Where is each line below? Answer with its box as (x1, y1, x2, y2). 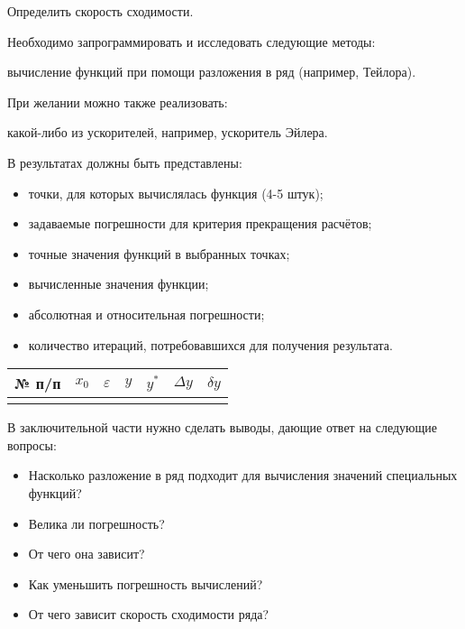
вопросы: (7, 435, 57, 454)
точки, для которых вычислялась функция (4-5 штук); (28, 183, 324, 202)
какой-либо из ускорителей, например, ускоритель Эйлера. (7, 123, 328, 142)
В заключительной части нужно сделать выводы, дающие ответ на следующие (7, 418, 438, 437)
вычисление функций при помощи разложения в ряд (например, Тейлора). (7, 62, 416, 81)
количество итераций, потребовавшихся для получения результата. (28, 335, 393, 354)
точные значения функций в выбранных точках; (28, 244, 290, 263)
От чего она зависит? (28, 544, 145, 563)
